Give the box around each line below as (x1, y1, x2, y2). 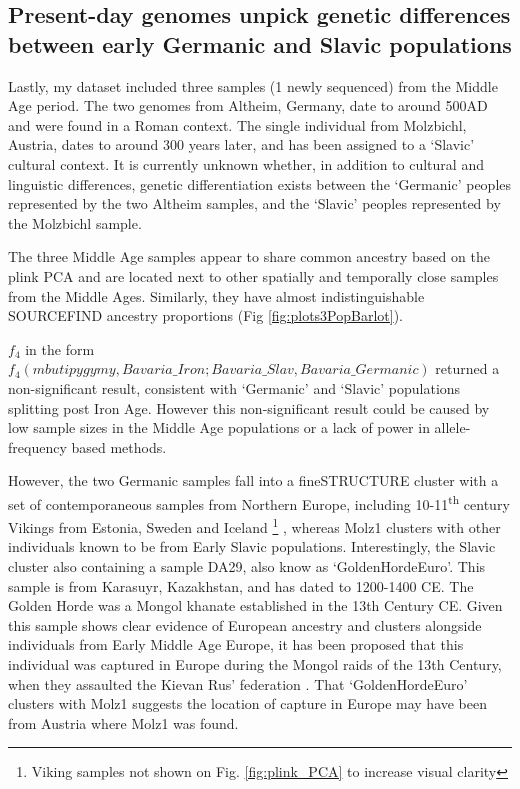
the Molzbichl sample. (8, 212, 142, 233)
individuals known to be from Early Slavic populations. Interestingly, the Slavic (8, 536, 496, 557)
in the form (25, 338, 95, 359)
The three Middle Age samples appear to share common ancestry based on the (8, 246, 490, 267)
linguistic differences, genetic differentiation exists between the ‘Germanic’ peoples (8, 173, 512, 194)
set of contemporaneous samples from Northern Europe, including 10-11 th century (8, 490, 510, 514)
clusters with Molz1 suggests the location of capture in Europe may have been (8, 693, 488, 714)
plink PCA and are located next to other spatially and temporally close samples (8, 265, 499, 286)
